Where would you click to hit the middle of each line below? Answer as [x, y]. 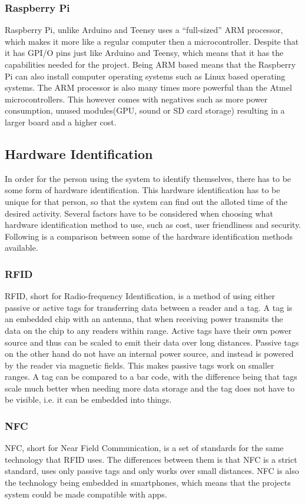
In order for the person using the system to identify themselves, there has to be [148, 178]
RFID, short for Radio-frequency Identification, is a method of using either [140, 296]
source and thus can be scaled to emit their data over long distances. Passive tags [152, 342]
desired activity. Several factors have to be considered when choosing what [139, 213]
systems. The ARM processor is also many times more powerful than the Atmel [148, 87]
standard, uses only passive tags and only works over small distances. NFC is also [152, 471]
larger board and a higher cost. [61, 122]
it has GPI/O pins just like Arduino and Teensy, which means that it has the [144, 53]
